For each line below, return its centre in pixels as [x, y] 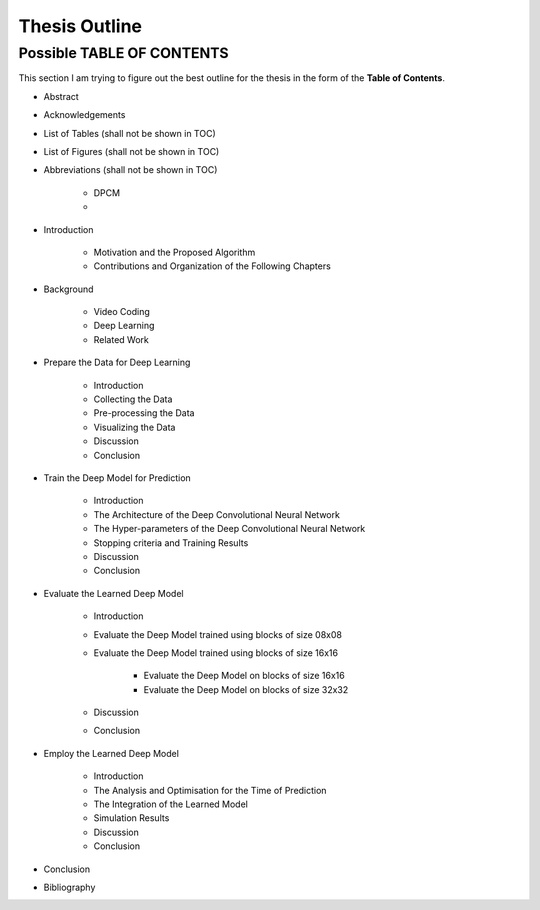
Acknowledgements [84, 115]
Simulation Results [131, 818]
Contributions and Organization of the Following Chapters [212, 266]
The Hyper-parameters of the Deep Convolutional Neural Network [229, 529]
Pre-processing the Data [144, 413]
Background [68, 289]
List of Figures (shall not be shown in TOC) [131, 151]
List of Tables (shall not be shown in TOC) [129, 133]
